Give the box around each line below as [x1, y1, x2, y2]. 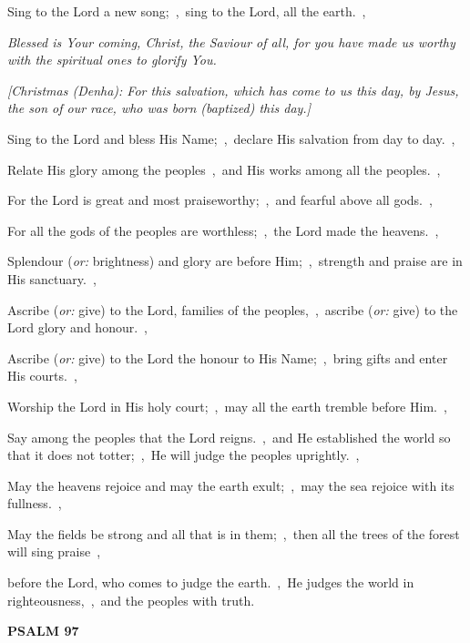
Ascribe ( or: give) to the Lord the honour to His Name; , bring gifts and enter [7, 348, 448, 367]
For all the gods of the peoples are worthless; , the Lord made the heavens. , [7, 220, 439, 240]
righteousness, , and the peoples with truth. [7, 590, 255, 609]
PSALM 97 [7, 621, 79, 640]
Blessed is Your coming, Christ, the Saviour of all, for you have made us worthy [7, 32, 455, 51]
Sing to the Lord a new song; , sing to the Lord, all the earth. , [7, 2, 366, 20]
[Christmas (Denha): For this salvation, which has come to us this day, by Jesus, [7, 80, 459, 99]
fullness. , [7, 494, 62, 513]
